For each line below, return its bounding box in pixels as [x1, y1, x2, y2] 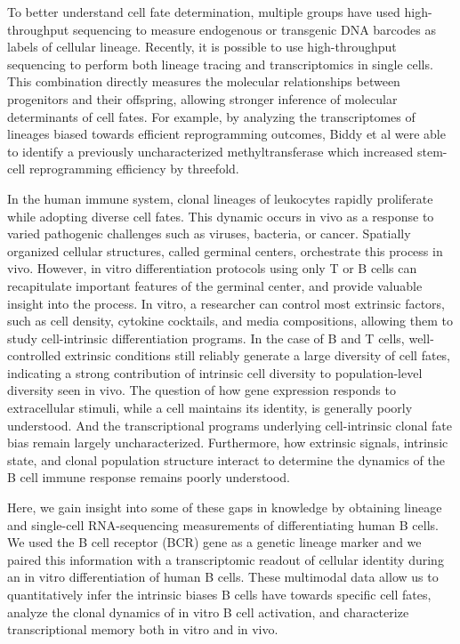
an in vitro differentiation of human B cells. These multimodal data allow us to [7, 568, 439, 586]
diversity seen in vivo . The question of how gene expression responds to [7, 381, 396, 399]
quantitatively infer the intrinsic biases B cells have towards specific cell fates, [7, 585, 432, 603]
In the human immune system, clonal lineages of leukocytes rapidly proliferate [7, 189, 433, 207]
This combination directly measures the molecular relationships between [7, 72, 400, 91]
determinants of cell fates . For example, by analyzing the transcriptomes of [7, 107, 416, 125]
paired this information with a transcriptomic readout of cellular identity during [7, 550, 444, 568]
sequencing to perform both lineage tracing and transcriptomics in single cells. [7, 54, 433, 73]
